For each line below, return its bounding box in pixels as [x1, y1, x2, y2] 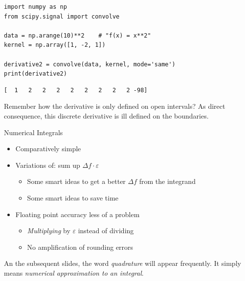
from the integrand [139, 176, 196, 186]
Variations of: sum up [15, 160, 80, 170]
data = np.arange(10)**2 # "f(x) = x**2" [4, 32, 151, 39]
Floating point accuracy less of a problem [15, 209, 140, 219]
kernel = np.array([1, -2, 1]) [4, 41, 106, 49]
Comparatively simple [15, 143, 81, 154]
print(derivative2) [4, 70, 67, 78]
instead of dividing [78, 225, 134, 236]
